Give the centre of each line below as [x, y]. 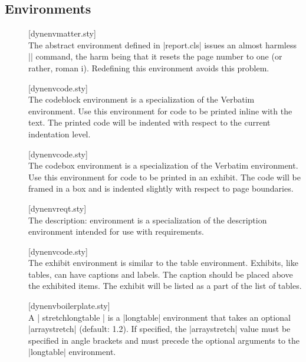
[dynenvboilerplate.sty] [69, 306]
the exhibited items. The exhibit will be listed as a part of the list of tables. [165, 286]
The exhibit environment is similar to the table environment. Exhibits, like [163, 263]
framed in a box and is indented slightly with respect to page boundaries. [161, 188]
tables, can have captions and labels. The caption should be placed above [161, 274]
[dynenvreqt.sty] [57, 208]
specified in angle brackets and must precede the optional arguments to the [164, 340]
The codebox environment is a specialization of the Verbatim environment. [163, 165]
